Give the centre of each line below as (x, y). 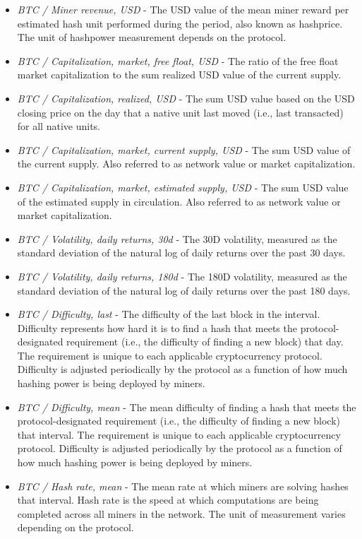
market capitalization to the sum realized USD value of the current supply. (179, 75)
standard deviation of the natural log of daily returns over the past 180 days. (184, 290)
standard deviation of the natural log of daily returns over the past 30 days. (181, 253)
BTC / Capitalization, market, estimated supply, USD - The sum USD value (183, 187)
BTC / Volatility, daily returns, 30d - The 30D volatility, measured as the (177, 238)
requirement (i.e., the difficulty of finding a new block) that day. (205, 342)
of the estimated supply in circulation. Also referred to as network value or (179, 201)
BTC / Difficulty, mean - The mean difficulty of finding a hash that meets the (187, 407)
